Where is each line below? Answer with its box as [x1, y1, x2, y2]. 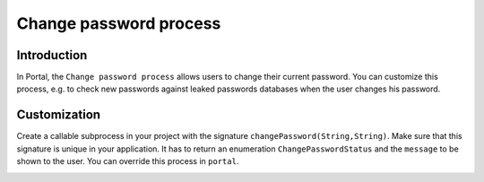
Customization [16, 108, 101, 123]
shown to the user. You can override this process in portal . [16, 156, 239, 167]
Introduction [16, 48, 88, 63]
